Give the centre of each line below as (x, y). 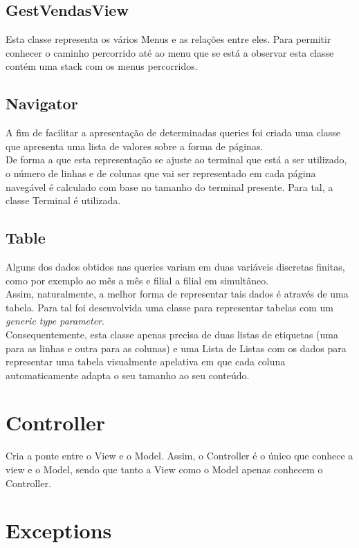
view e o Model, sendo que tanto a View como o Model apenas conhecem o (164, 469)
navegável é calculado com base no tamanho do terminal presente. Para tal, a (169, 186)
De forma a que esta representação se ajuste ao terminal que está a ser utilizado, (176, 159)
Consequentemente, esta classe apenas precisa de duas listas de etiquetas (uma (172, 334)
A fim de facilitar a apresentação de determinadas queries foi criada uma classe (173, 133)
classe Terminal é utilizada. (63, 200)
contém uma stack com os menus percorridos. (102, 66)
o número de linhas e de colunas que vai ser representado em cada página (161, 173)
